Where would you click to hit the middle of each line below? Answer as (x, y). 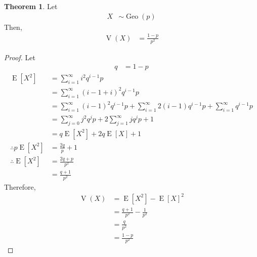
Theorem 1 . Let (31, 6)
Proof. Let (20, 57)
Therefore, (20, 186)
